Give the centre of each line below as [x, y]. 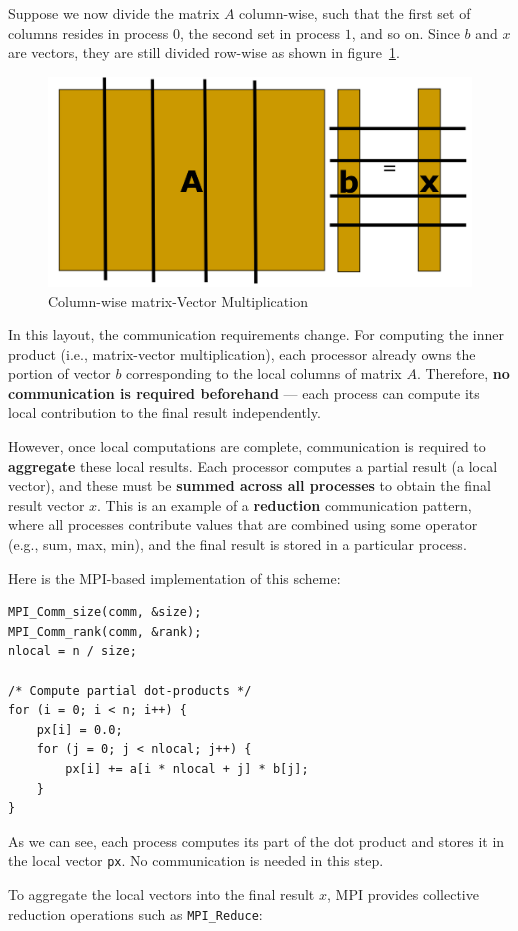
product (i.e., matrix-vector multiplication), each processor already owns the [242, 353]
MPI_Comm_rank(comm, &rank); [105, 631]
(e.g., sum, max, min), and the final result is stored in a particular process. [237, 544]
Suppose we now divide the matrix [114, 13]
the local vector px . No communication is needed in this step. [196, 860]
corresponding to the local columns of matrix [264, 373]
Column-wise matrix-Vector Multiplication [178, 300]
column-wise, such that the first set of [355, 13]
